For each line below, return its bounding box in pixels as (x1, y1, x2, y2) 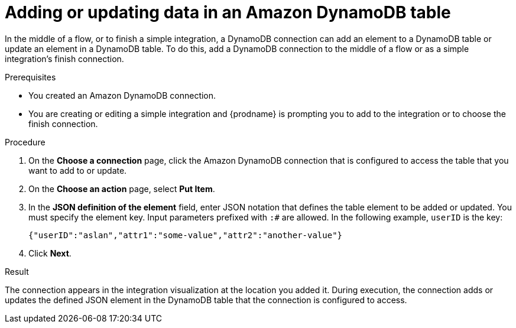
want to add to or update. (28, 165, 127, 176)
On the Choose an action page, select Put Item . (28, 183, 215, 194)
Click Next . (28, 248, 72, 258)
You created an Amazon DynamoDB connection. (28, 90, 216, 100)
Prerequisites (5, 72, 56, 82)
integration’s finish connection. (5, 53, 124, 64)
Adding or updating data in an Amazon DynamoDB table (5, 2, 451, 22)
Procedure (5, 137, 46, 147)
